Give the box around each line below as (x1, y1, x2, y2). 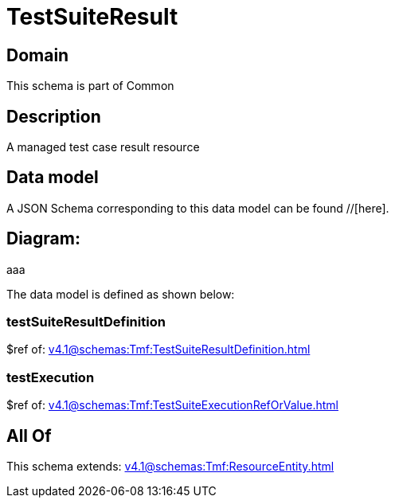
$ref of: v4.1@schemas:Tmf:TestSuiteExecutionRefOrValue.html (6, 398, 338, 412)
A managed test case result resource (6, 140, 200, 154)
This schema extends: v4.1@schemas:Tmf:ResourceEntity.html (6, 459, 334, 474)
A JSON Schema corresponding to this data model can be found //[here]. (6, 201, 389, 215)
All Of (6, 425, 52, 446)
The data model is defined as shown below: (6, 287, 235, 301)
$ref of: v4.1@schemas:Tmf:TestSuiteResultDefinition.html (6, 342, 311, 357)
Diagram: (6, 229, 80, 249)
